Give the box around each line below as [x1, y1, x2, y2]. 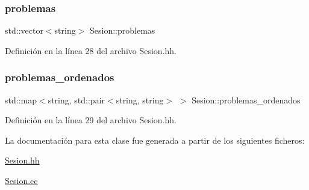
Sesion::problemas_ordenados [192, 93, 301, 106]
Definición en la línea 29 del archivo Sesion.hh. [5, 114, 176, 126]
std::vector [5, 24, 43, 37]
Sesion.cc [5, 174, 38, 186]
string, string [116, 93, 164, 106]
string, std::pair [48, 93, 105, 106]
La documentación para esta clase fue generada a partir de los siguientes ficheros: [5, 133, 305, 146]
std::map [5, 93, 37, 106]
